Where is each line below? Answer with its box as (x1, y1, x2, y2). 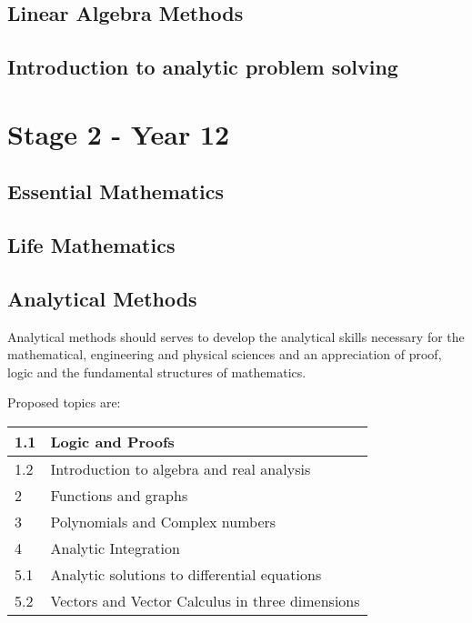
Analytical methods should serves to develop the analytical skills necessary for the (7, 327, 465, 346)
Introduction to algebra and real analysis (50, 458, 311, 480)
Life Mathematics (7, 231, 176, 259)
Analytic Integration (50, 538, 180, 559)
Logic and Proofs (50, 431, 175, 453)
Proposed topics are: (7, 393, 121, 412)
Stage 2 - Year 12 (7, 115, 230, 152)
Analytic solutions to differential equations (50, 564, 322, 586)
